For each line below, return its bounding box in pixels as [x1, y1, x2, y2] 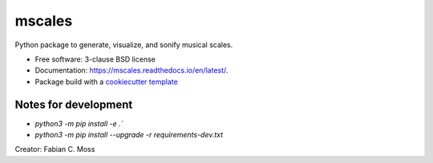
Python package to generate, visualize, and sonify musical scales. [14, 40, 233, 50]
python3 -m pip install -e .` [34, 118, 123, 128]
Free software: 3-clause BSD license [34, 54, 156, 64]
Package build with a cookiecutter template [34, 77, 178, 86]
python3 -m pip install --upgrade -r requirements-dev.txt [34, 130, 224, 140]
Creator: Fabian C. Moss [14, 145, 95, 154]
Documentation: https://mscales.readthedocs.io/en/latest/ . [34, 66, 229, 75]
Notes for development [14, 97, 133, 111]
